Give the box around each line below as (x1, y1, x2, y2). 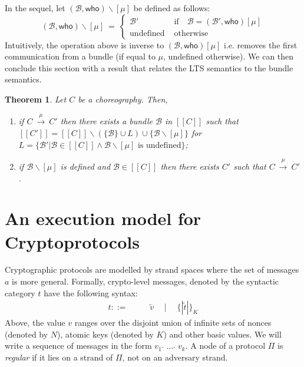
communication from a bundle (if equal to (5, 50, 156, 62)
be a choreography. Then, (78, 92, 168, 105)
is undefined (137, 141, 181, 150)
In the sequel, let (5, 2, 65, 14)
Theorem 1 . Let (5, 92, 67, 105)
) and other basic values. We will (163, 328, 282, 340)
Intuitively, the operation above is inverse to (5, 38, 164, 51)
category (5, 286, 35, 299)
